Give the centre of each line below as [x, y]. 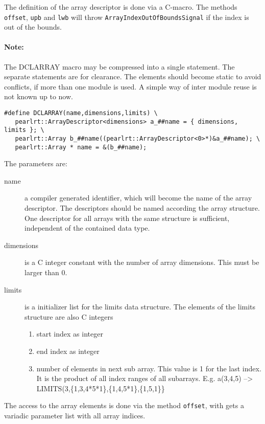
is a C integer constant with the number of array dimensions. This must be [142, 262]
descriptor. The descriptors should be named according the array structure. [142, 208]
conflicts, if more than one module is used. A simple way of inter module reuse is [130, 86]
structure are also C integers [69, 316]
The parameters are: [36, 163]
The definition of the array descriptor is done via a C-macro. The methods [121, 7]
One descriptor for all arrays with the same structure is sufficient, [127, 218]
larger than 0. [46, 272]
